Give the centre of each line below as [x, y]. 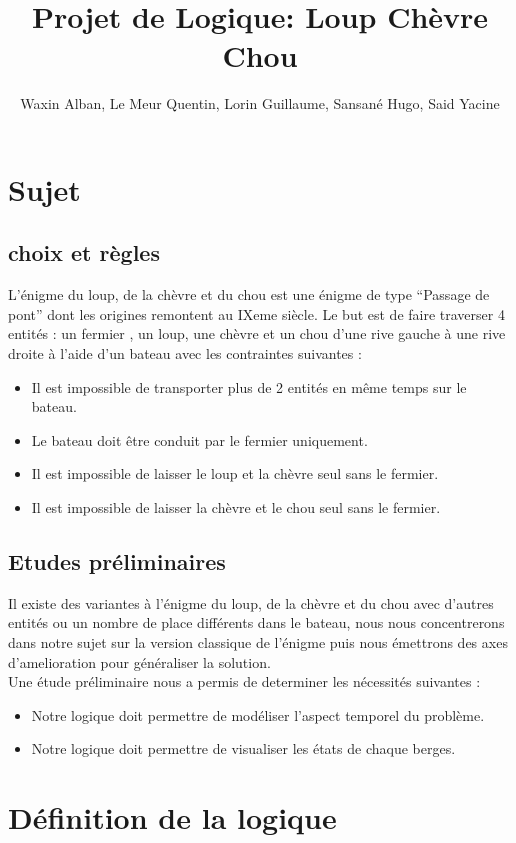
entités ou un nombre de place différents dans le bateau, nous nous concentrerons [256, 622]
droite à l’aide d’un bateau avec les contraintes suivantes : [185, 353]
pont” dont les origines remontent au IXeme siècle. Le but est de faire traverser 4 [256, 313]
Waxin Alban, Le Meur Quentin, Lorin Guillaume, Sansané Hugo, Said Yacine [260, 103]
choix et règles [84, 252]
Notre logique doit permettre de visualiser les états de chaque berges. [243, 748]
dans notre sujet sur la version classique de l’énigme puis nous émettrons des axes [258, 642]
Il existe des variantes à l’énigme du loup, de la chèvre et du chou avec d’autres [251, 602]
